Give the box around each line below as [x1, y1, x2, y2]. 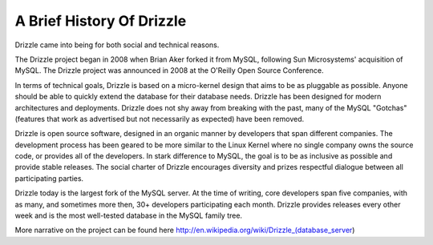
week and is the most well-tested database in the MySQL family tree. [14, 211, 243, 220]
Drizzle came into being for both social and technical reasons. [14, 40, 220, 50]
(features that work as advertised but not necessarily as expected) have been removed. [14, 114, 305, 123]
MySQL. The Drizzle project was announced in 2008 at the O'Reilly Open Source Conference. [14, 66, 324, 75]
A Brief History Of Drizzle [14, 12, 187, 30]
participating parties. [14, 173, 84, 183]
